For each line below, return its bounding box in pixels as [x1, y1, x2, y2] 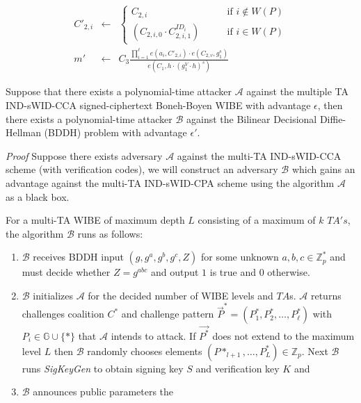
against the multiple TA [246, 84, 349, 99]
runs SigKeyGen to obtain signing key [22, 361, 184, 375]
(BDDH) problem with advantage [44, 125, 187, 140]
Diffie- [319, 111, 346, 126]
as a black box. [6, 189, 70, 204]
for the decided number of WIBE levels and [88, 288, 273, 302]
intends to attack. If [111, 328, 196, 343]
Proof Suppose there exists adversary [6, 148, 163, 163]
